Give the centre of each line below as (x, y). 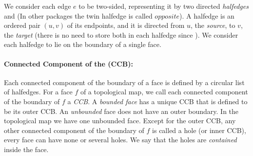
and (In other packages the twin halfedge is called (78, 15)
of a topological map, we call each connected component (164, 92)
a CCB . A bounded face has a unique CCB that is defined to (157, 101)
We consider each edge (38, 6)
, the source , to (213, 25)
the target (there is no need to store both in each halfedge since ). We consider (121, 34)
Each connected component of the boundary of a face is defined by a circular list (124, 82)
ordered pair (22, 25)
